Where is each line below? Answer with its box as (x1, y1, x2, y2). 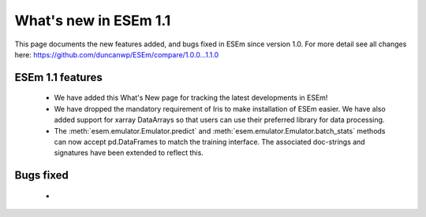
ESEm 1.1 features (14, 71, 103, 84)
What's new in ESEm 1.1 (14, 12, 171, 29)
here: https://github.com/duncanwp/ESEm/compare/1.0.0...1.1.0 (14, 50, 219, 59)
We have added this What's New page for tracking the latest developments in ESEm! (54, 93, 328, 102)
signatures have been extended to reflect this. (54, 148, 204, 157)
